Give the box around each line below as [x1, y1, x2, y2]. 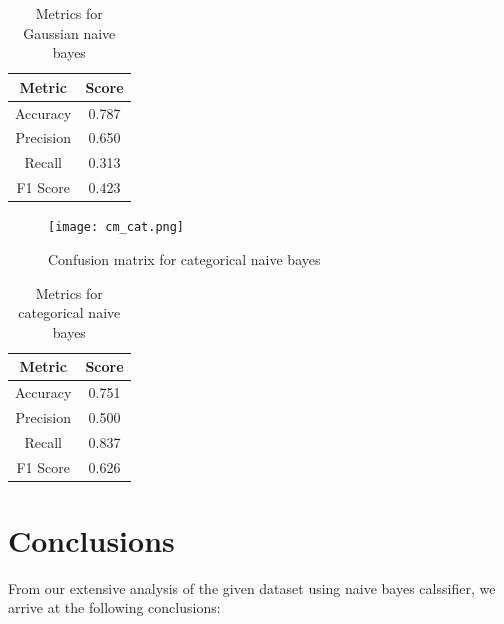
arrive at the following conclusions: [8, 597, 221, 618]
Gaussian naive [23, 22, 116, 43]
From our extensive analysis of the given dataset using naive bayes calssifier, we [8, 577, 496, 598]
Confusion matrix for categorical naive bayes [48, 248, 321, 269]
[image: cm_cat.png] [48, 220, 185, 235]
